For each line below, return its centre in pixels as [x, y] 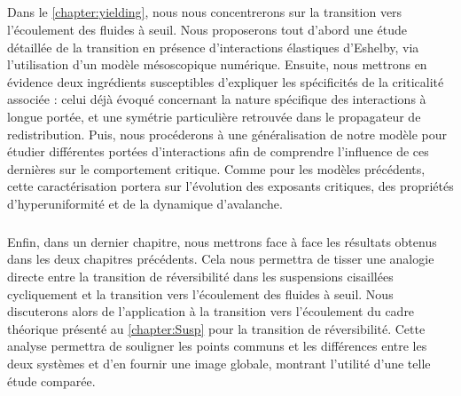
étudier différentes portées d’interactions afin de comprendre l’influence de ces [218, 151]
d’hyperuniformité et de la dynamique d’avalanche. [145, 203]
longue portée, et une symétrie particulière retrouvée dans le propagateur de [214, 116]
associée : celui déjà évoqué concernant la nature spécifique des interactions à [217, 99]
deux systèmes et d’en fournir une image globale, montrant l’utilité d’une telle [219, 364]
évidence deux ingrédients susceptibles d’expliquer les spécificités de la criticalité [226, 81]
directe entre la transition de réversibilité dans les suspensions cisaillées [200, 277]
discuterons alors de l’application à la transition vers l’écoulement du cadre [211, 311]
